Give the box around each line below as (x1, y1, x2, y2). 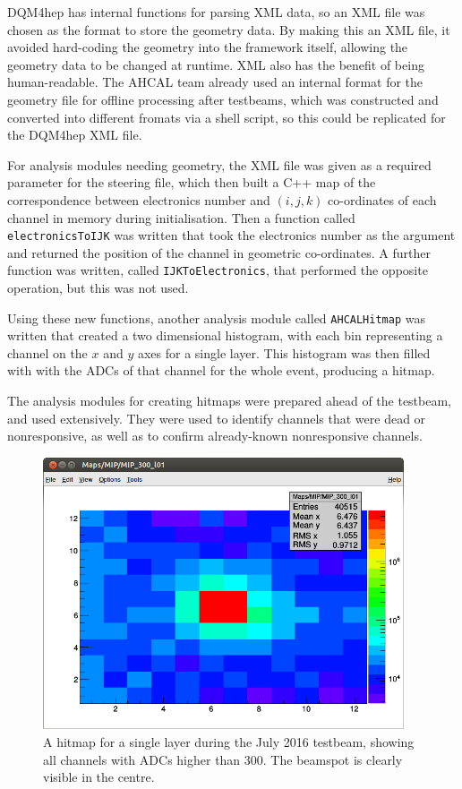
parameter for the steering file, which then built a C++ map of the (7, 173, 376, 192)
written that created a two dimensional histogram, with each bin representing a (7, 326, 443, 345)
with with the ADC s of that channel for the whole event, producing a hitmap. (7, 361, 435, 380)
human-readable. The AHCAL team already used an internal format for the (7, 73, 423, 91)
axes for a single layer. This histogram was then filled (137, 343, 431, 362)
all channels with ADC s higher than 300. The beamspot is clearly (43, 750, 403, 768)
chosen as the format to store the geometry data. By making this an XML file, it (7, 20, 450, 39)
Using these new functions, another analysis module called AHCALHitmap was (7, 308, 425, 327)
